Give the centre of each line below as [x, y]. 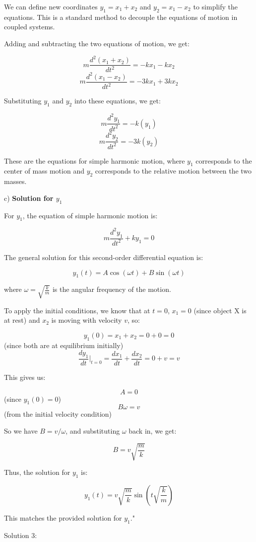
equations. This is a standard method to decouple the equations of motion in [121, 17]
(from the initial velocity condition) [58, 414]
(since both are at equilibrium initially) [64, 345]
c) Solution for [29, 198]
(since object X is [220, 310]
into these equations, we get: [117, 101]
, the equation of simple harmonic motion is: [90, 215]
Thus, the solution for [37, 472]
